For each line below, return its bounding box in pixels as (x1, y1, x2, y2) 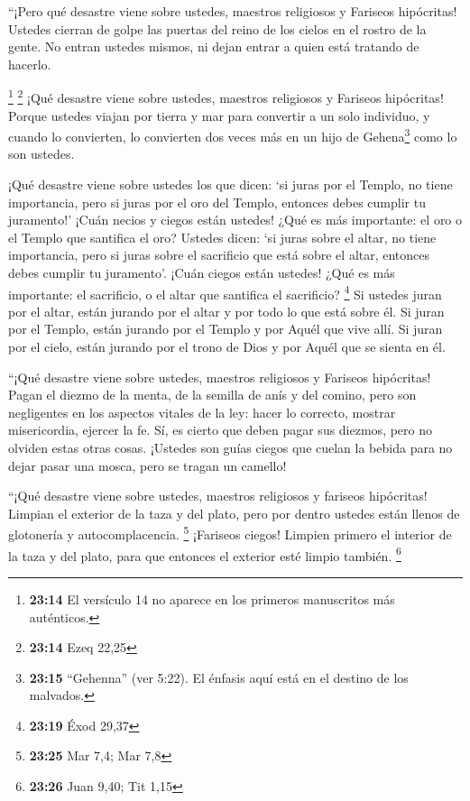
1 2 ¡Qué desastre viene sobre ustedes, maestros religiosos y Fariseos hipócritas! (8, 86, 444, 107)
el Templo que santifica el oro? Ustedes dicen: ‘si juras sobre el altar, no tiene (8, 227, 437, 246)
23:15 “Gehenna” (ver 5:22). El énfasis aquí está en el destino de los (29, 667, 409, 686)
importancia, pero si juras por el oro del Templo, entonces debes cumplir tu (8, 192, 426, 211)
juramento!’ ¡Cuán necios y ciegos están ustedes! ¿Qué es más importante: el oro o (8, 210, 463, 229)
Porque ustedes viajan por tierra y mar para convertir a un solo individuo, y (8, 106, 430, 124)
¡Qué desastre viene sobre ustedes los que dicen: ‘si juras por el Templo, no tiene (8, 175, 453, 194)
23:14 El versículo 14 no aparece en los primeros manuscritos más (29, 589, 395, 608)
